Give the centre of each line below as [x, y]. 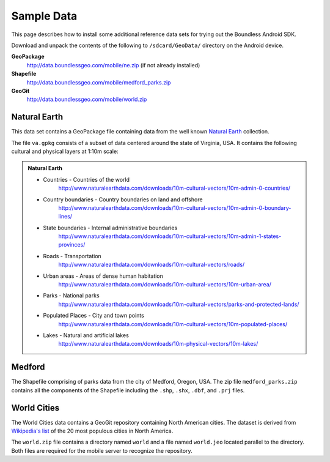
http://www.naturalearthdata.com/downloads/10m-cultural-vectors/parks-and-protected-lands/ [179, 304]
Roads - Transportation [72, 256]
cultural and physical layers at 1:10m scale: [65, 151]
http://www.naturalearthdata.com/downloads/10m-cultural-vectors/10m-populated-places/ [173, 324]
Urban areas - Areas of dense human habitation [103, 276]
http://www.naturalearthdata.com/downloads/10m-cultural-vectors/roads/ [152, 265]
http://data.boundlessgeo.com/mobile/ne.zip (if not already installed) [113, 65]
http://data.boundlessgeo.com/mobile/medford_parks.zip [99, 82]
